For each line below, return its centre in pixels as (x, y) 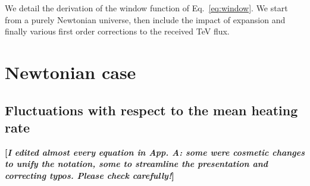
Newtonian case (71, 72)
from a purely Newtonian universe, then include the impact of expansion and (145, 19)
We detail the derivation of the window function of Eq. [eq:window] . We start (146, 8)
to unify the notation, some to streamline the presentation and (137, 164)
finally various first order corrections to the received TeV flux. (117, 31)
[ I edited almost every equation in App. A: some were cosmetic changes (155, 152)
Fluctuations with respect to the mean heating (151, 110)
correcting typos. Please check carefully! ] (90, 175)
